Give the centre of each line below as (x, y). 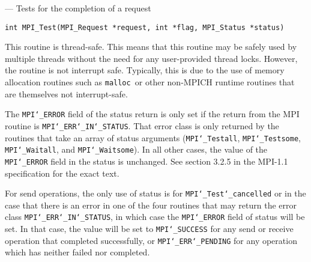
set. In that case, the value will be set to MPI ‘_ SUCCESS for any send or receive (149, 229)
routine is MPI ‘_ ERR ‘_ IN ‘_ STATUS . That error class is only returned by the (142, 125)
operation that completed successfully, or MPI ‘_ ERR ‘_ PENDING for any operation (151, 240)
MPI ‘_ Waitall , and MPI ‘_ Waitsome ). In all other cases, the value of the (136, 149)
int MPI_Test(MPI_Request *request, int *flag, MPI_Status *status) (145, 27)
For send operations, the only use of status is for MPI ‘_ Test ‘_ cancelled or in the (155, 193)
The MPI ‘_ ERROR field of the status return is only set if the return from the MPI (152, 114)
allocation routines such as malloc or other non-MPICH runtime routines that (150, 82)
